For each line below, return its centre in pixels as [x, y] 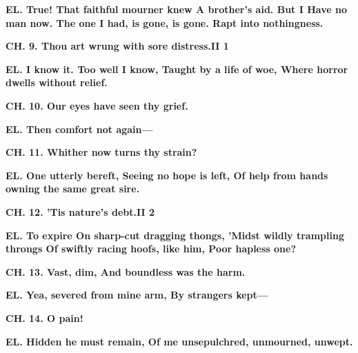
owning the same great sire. [73, 189]
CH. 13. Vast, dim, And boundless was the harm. [126, 271]
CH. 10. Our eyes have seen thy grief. [97, 105]
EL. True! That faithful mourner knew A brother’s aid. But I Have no [176, 9]
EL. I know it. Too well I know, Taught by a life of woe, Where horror [177, 69]
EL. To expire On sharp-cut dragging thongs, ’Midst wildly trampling [175, 235]
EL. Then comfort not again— [79, 129]
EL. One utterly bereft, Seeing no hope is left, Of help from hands [167, 175]
